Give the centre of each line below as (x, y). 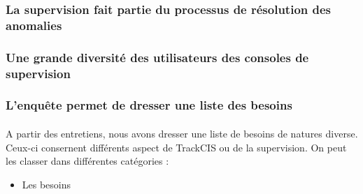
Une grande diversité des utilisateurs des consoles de (157, 57)
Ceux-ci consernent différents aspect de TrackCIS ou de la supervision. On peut (176, 147)
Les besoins (47, 184)
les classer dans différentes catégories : (87, 161)
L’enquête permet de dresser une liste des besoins (149, 105)
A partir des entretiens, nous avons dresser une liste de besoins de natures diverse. (182, 133)
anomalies (34, 25)
